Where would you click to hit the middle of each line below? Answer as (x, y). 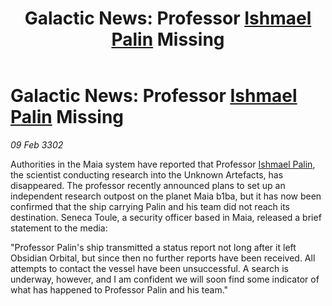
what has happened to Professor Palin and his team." (119, 289)
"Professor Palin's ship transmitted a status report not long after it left (153, 247)
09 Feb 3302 (37, 144)
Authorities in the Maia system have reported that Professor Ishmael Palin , (163, 164)
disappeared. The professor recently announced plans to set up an (148, 185)
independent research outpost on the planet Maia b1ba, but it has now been (166, 196)
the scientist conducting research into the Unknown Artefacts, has (147, 174)
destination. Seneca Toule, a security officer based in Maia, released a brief (166, 217)
